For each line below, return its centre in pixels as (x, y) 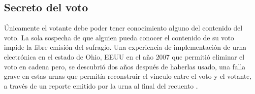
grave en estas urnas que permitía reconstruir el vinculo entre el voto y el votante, (128, 76)
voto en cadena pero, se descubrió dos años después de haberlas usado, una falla (125, 66)
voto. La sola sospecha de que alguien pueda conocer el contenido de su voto (119, 37)
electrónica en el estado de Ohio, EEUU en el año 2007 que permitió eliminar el (124, 56)
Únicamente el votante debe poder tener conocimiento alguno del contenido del (123, 28)
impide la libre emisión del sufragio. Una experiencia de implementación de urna (125, 47)
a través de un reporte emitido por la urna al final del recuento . (101, 85)
